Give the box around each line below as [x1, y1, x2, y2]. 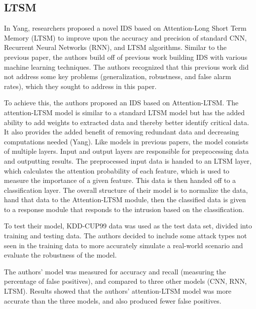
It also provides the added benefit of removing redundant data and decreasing [4, 127, 239, 137]
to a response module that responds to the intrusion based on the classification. [4, 204, 244, 214]
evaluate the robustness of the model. [4, 250, 117, 260]
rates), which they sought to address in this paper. [4, 81, 157, 91]
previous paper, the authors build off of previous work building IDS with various [4, 51, 248, 62]
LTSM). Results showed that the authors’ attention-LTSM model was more [4, 286, 232, 296]
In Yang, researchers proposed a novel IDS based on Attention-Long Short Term [4, 23, 247, 33]
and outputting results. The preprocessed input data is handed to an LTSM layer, [4, 155, 252, 166]
